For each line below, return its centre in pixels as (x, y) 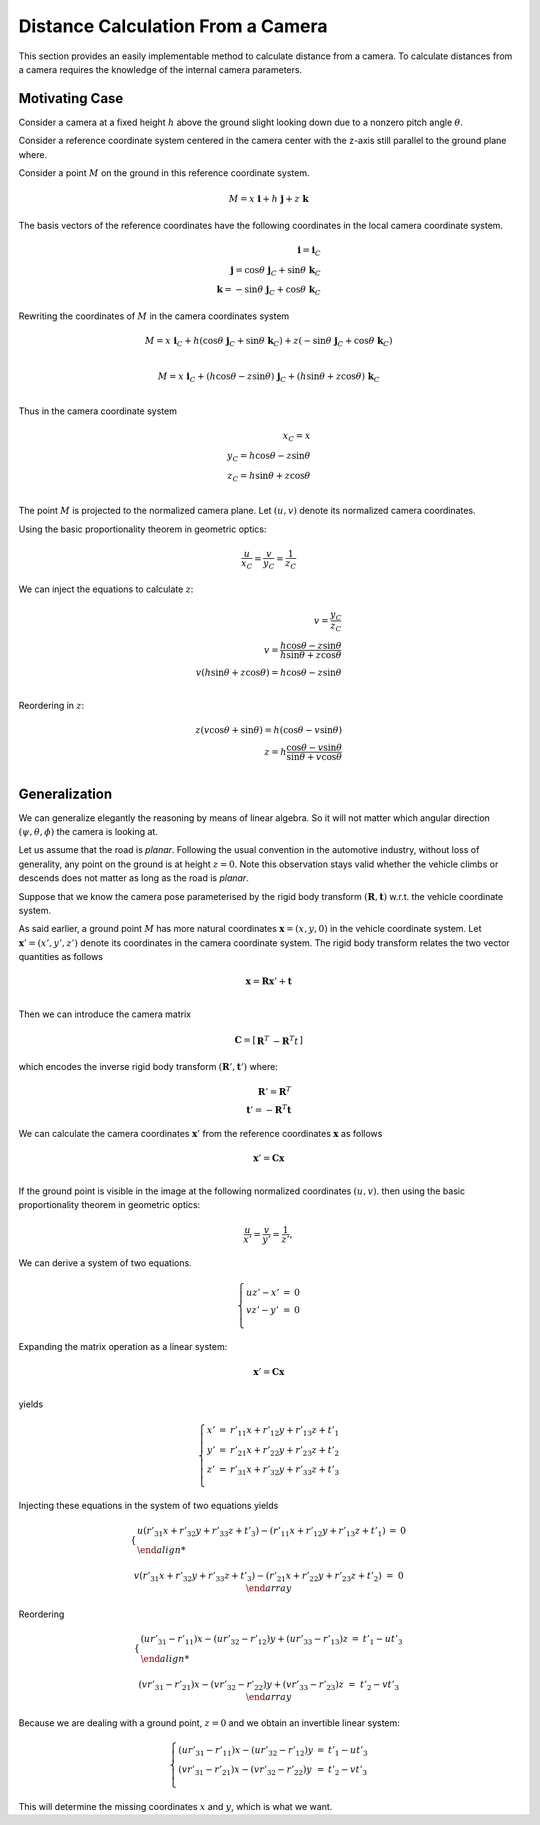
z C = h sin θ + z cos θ (268, 477)
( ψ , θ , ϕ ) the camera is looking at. (88, 832)
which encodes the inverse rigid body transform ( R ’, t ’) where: (148, 1066)
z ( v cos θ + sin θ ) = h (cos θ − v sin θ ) (269, 730)
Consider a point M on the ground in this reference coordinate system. (164, 173)
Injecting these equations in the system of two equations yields (148, 1506)
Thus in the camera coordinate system (97, 411)
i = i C (309, 251)
